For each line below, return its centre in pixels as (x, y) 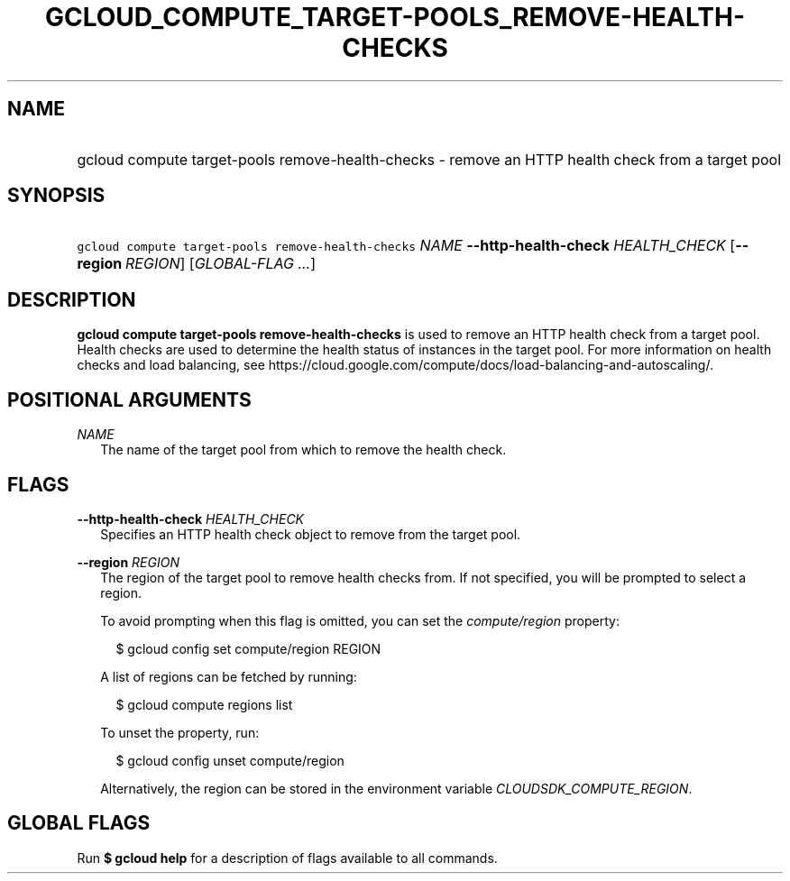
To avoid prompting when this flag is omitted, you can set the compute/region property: (360, 620)
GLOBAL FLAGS (79, 823)
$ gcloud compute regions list (204, 704)
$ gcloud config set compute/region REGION (248, 648)
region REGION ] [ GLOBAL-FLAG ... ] (197, 264)
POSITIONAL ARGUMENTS (129, 399)
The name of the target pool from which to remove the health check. (303, 450)
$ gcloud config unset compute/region (230, 760)
